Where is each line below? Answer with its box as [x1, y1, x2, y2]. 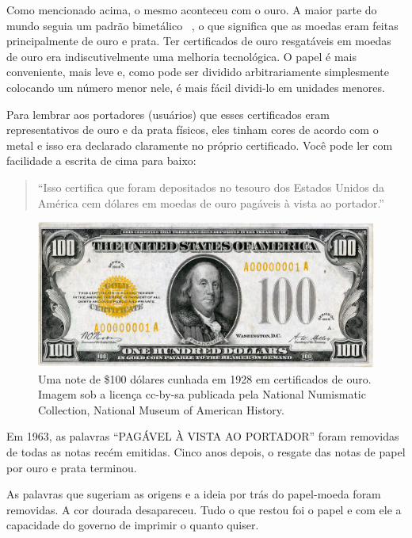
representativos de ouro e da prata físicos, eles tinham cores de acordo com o [6, 121, 379, 138]
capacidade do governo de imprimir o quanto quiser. [6, 517, 259, 533]
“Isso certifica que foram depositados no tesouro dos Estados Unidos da [37, 178, 385, 195]
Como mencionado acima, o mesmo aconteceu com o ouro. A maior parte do [6, 2, 377, 17]
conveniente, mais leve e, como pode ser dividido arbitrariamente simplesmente [6, 63, 390, 80]
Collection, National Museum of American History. [38, 401, 284, 418]
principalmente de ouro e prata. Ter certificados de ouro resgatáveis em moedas [6, 32, 391, 49]
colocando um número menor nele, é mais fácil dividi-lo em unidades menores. [6, 78, 385, 95]
